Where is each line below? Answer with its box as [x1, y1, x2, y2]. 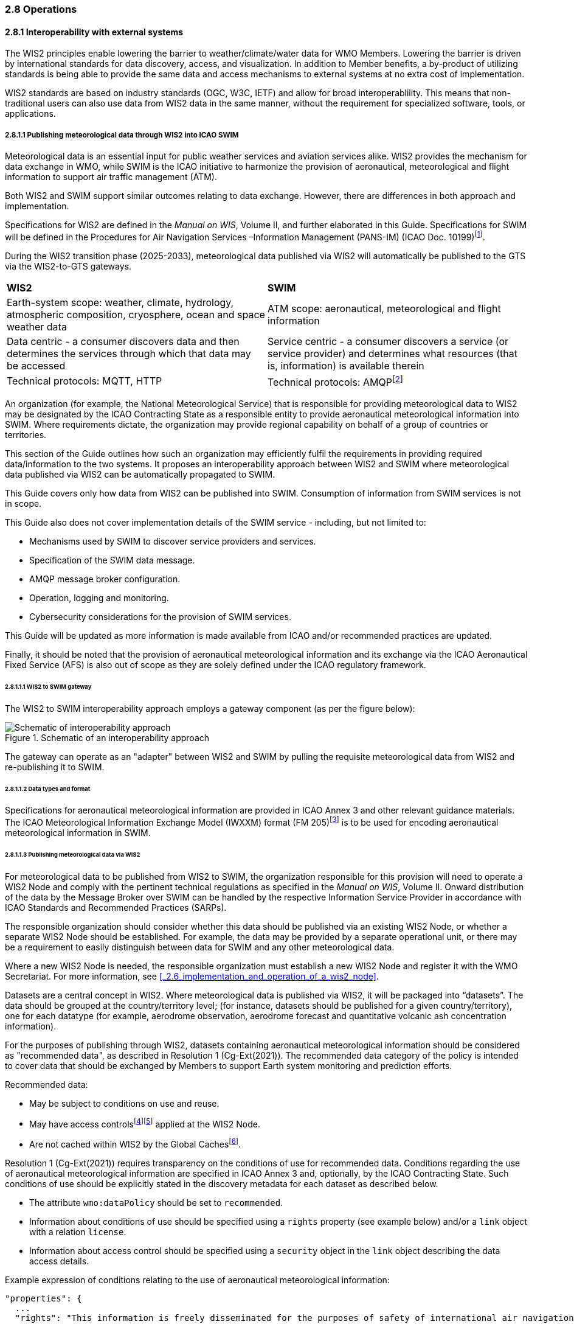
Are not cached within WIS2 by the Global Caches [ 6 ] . [29, 1137, 241, 1150]
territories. [5, 429, 47, 440]
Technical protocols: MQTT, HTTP [7, 375, 162, 388]
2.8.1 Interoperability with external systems [5, 26, 184, 37]
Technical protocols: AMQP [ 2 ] [268, 374, 403, 388]
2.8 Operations [5, 3, 77, 15]
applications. [5, 108, 56, 119]
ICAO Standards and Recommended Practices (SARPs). [5, 902, 227, 913]
